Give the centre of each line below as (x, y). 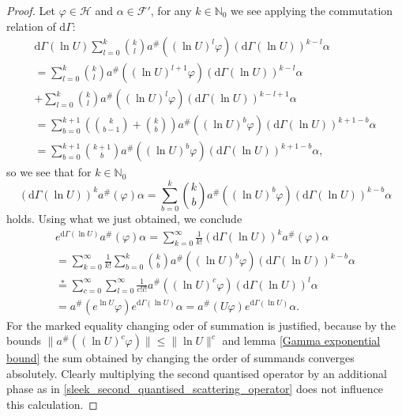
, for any (171, 10)
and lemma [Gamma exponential (301, 340)
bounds (24, 340)
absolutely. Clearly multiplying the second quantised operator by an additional (197, 373)
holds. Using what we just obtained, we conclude (124, 219)
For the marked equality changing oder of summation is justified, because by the (201, 325)
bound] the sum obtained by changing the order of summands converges (180, 358)
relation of (31, 26)
